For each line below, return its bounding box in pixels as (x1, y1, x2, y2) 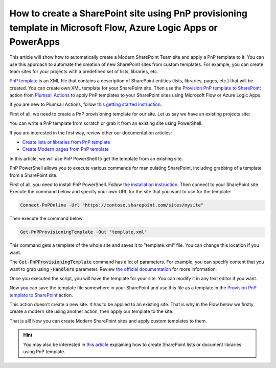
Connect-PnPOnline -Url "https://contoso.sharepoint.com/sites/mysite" (20, 202, 204, 208)
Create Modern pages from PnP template (22, 146, 109, 152)
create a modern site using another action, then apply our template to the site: (9, 308, 174, 314)
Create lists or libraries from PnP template (22, 139, 110, 145)
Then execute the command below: (9, 215, 84, 222)
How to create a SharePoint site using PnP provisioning (9, 8, 248, 19)
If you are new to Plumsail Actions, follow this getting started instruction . (9, 101, 162, 107)
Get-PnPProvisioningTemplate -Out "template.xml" (20, 229, 147, 235)
